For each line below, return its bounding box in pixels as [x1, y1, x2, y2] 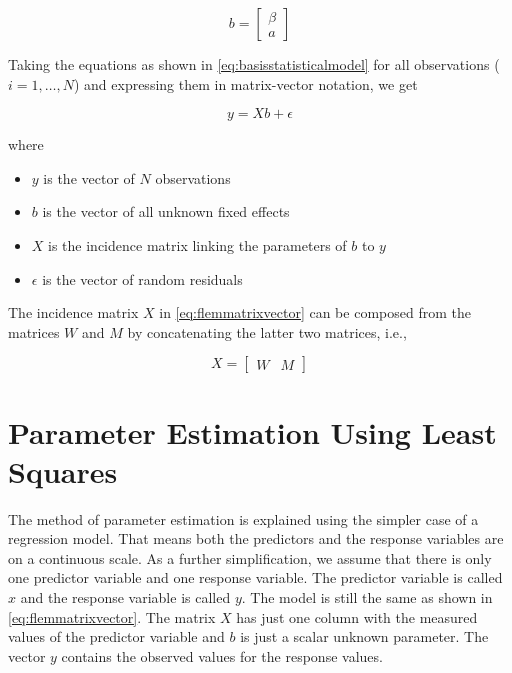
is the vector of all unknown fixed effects [42, 201, 290, 222]
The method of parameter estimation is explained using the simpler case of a [8, 508, 479, 529]
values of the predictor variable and [8, 626, 225, 647]
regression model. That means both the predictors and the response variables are [8, 528, 504, 549]
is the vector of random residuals [42, 268, 243, 289]
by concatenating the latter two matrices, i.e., [127, 321, 407, 342]
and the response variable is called [20, 587, 231, 608]
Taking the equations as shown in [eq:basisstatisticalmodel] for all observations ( [8, 54, 500, 74]
